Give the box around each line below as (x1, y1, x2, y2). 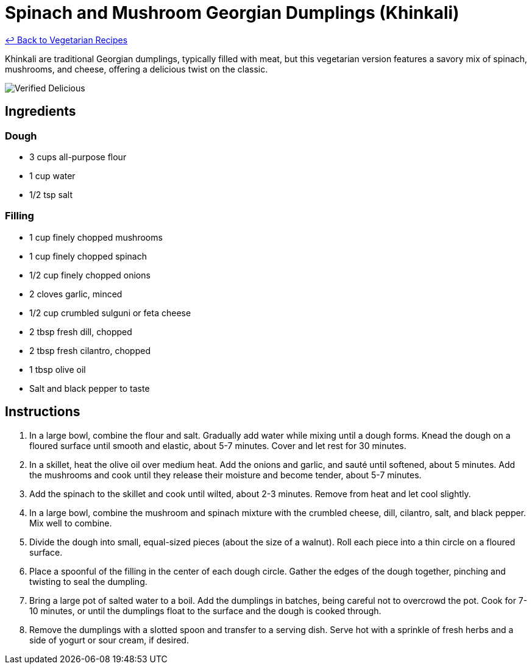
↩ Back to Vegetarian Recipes (5, 34, 128, 45)
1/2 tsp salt (29, 189, 73, 200)
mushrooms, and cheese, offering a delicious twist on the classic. (5, 63, 268, 74)
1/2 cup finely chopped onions (29, 269, 151, 280)
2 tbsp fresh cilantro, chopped (29, 345, 151, 356)
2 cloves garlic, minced (29, 288, 122, 299)
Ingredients (5, 104, 76, 119)
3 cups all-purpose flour (29, 151, 127, 162)
